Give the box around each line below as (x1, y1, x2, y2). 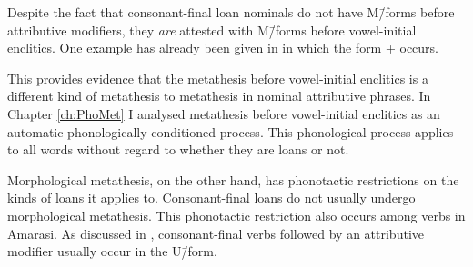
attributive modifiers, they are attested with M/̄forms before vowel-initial (7, 20, 417, 39)
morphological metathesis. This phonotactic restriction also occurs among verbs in (7, 205, 466, 224)
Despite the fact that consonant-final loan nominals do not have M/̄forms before (7, 3, 455, 21)
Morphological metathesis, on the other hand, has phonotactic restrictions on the (7, 170, 459, 189)
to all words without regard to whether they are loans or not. (7, 140, 349, 159)
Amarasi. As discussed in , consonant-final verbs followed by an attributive (7, 223, 424, 242)
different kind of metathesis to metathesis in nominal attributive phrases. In (7, 86, 431, 105)
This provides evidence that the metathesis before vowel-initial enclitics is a (7, 68, 428, 87)
